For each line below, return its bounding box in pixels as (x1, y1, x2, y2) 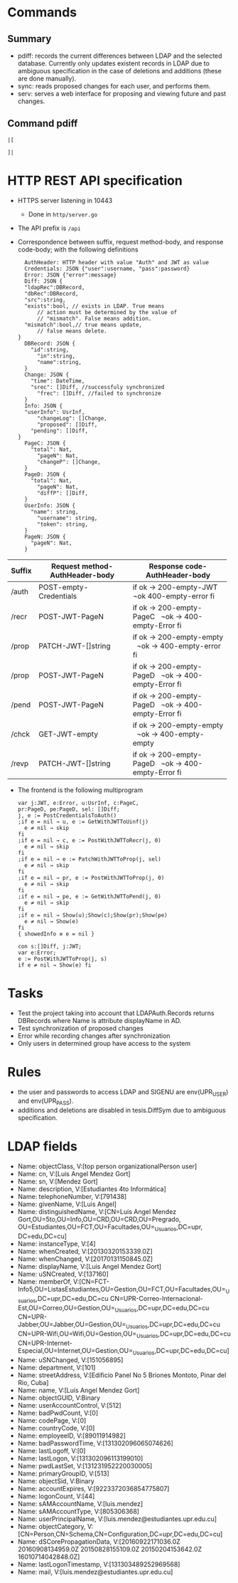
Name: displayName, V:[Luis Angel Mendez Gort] (17, 1262, 162, 1270)
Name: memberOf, (17, 1277, 72, 1286)
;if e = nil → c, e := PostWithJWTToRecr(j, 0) (17, 836, 161, 844)
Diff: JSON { (24, 277, 63, 285)
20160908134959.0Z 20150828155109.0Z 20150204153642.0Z (17, 1545, 202, 1553)
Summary (7, 33, 52, 45)
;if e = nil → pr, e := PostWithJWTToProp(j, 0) (17, 874, 165, 881)
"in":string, (36, 352, 76, 360)
